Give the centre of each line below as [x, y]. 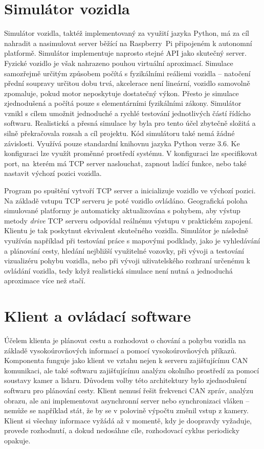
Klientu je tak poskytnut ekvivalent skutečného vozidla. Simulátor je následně [126, 230]
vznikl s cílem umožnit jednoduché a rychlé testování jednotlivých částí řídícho [127, 113]
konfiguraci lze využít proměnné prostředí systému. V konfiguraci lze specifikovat [131, 153]
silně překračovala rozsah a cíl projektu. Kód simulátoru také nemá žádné [119, 133]
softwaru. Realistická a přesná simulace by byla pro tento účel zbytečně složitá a [130, 123]
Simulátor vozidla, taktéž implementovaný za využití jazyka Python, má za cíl [127, 33]
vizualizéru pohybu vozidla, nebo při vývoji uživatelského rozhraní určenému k [127, 261]
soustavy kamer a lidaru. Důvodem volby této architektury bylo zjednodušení [125, 380]
